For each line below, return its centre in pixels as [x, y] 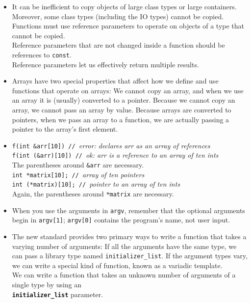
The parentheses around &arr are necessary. [78, 165]
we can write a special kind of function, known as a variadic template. [117, 265]
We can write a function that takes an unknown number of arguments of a [124, 275]
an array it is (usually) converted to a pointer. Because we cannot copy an [124, 100]
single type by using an [47, 285]
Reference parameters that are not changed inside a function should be [118, 45]
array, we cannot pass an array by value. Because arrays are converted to [122, 110]
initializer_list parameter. [58, 294]
